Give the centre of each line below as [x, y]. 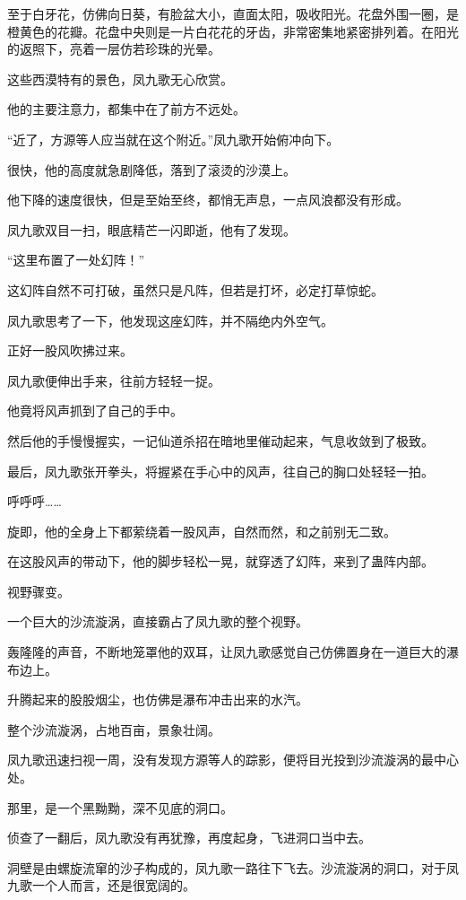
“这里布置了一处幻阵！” [76, 260]
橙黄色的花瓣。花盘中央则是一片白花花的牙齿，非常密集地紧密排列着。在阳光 [233, 31]
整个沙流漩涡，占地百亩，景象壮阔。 [114, 729]
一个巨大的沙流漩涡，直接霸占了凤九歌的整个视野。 [158, 621]
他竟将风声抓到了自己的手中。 [95, 411]
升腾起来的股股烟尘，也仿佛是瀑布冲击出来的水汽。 [158, 699]
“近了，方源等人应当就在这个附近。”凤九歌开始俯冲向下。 [173, 139]
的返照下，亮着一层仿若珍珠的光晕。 [114, 49]
